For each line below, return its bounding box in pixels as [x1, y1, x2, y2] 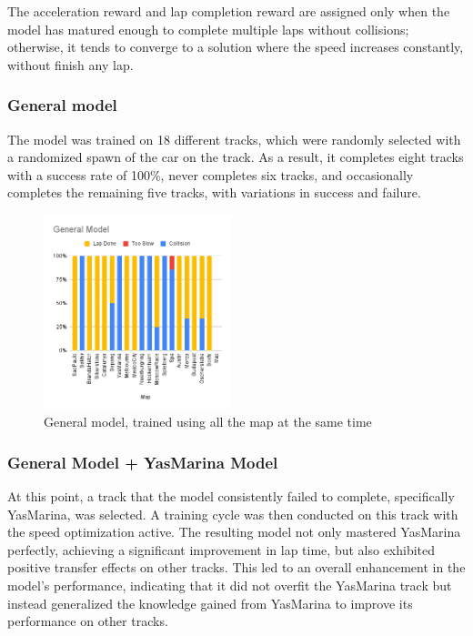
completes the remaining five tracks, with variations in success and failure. [7, 183, 421, 202]
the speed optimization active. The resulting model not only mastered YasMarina [7, 522, 461, 541]
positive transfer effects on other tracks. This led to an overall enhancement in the [7, 558, 466, 577]
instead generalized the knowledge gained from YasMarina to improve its [7, 593, 413, 612]
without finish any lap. [7, 55, 134, 74]
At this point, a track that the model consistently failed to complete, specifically [7, 487, 455, 506]
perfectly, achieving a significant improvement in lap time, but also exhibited [7, 540, 436, 559]
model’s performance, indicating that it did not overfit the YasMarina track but [7, 575, 452, 594]
